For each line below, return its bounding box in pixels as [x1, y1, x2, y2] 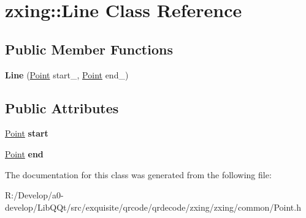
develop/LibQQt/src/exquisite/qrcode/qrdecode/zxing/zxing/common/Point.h [5, 200, 301, 213]
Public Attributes [5, 98, 119, 117]
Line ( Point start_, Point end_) [5, 68, 129, 81]
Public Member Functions [5, 39, 173, 58]
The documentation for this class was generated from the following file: [5, 168, 272, 181]
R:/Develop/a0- [5, 189, 64, 201]
